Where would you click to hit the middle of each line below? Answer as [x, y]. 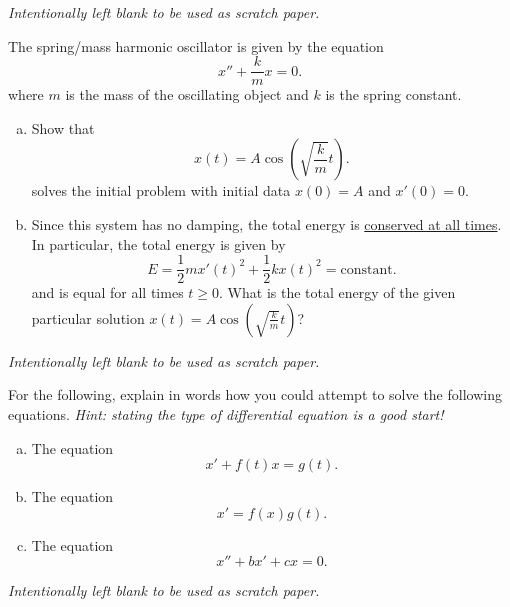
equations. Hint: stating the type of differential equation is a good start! [226, 414]
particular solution [88, 317]
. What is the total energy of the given [337, 292]
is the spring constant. [393, 94]
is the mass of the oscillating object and [187, 94]
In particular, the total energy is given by [158, 243]
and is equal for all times [107, 292]
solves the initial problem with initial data [161, 190]
